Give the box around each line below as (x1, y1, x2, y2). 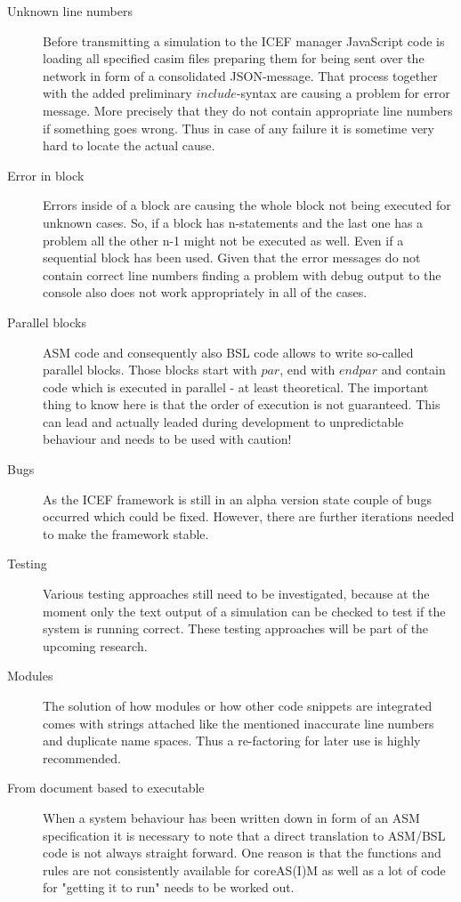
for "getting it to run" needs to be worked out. (43, 878, 295, 897)
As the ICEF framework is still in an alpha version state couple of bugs (43, 489, 432, 508)
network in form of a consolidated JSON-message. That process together (43, 66, 438, 85)
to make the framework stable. (43, 524, 209, 543)
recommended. (43, 748, 121, 767)
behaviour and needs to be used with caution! (43, 430, 292, 448)
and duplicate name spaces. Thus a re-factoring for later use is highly (43, 731, 421, 750)
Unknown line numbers (7, 2, 133, 20)
